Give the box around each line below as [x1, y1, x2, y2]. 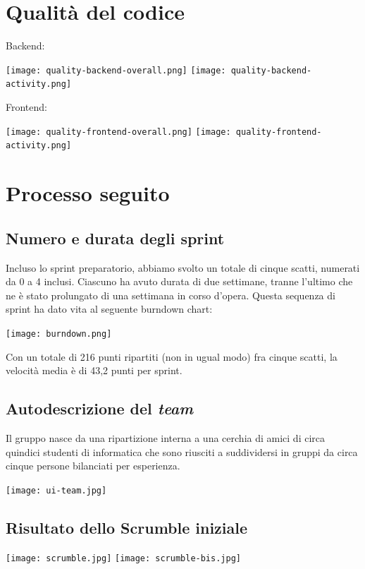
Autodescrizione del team [6, 397, 194, 419]
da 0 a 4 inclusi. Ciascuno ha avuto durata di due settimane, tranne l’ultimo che [6, 274, 353, 289]
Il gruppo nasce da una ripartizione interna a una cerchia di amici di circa [6, 430, 325, 445]
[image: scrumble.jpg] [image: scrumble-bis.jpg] [6, 553, 241, 563]
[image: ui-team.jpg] [6, 485, 107, 496]
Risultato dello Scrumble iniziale [6, 516, 248, 538]
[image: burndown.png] [6, 328, 112, 339]
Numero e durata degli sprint [6, 227, 225, 248]
